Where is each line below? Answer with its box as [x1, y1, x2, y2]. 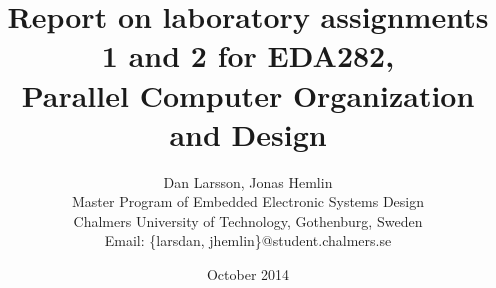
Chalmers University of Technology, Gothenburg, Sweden [73, 210, 423, 231]
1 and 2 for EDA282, [101, 35, 395, 76]
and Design [169, 113, 327, 154]
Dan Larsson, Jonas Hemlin [163, 171, 333, 192]
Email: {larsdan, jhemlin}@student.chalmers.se [104, 230, 392, 251]
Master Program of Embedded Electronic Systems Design [71, 191, 424, 212]
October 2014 [206, 264, 290, 285]
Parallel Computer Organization [21, 74, 475, 115]
